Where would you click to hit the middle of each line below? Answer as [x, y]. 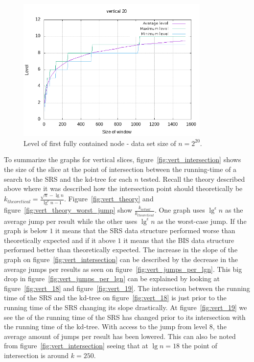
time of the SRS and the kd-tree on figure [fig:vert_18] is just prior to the [115, 298]
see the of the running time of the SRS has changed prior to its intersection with [125, 317]
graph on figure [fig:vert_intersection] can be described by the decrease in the [121, 259]
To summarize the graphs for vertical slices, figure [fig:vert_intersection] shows [123, 159]
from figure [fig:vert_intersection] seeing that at [76, 346]
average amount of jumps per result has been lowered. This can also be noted [120, 336]
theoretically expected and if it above [60, 240]
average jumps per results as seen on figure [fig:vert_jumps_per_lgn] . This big [123, 269]
